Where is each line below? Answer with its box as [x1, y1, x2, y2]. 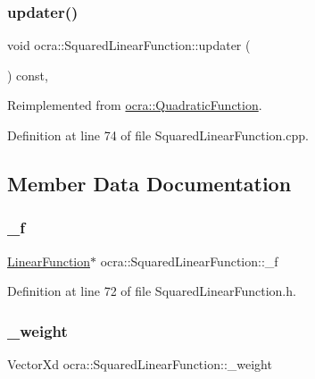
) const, [7, 65, 48, 84]
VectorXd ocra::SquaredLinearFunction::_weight [7, 355, 272, 373]
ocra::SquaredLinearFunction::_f [100, 251, 278, 270]
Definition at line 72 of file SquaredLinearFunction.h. [7, 282, 296, 300]
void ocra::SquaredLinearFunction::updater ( [7, 36, 251, 55]
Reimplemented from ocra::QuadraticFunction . [7, 96, 262, 114]
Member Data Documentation [7, 169, 292, 197]
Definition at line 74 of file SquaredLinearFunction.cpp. [7, 126, 309, 144]
